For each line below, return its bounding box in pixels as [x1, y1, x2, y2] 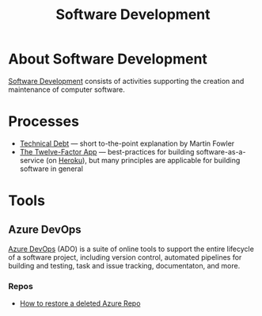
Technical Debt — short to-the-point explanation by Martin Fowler [19, 139, 235, 148]
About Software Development [8, 50, 208, 68]
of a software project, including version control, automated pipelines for [8, 252, 242, 262]
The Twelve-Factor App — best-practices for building [19, 147, 195, 156]
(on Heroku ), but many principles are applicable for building [46, 155, 241, 165]
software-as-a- [196, 147, 246, 156]
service [19, 155, 45, 165]
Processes [8, 112, 79, 131]
